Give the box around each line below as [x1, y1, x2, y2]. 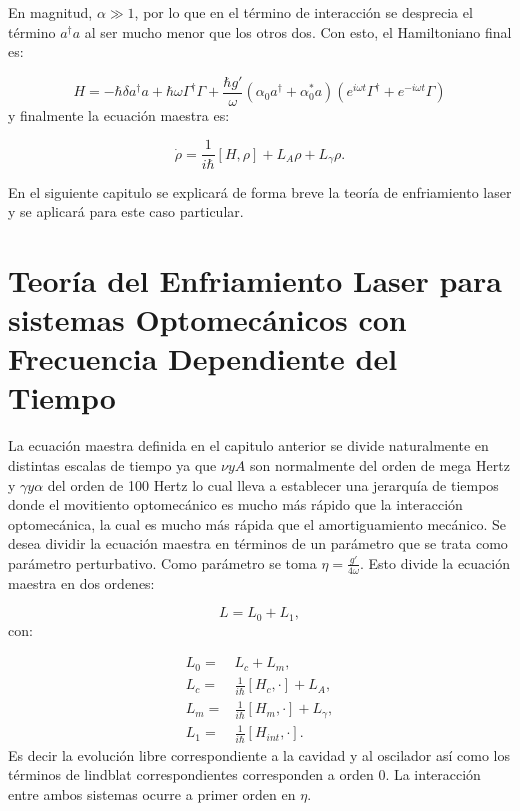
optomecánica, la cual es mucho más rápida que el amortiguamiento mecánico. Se [8, 513, 506, 534]
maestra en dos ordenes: [8, 572, 155, 593]
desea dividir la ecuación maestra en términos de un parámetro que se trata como [8, 533, 508, 554]
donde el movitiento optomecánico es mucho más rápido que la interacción [8, 494, 463, 515]
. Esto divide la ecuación [360, 552, 510, 573]
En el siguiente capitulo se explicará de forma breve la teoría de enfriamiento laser [8, 181, 512, 202]
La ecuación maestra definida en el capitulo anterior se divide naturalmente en [8, 435, 489, 456]
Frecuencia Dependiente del [8, 338, 398, 379]
